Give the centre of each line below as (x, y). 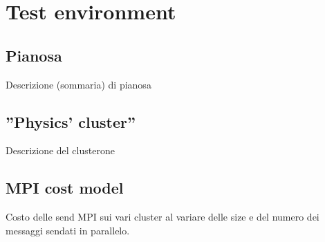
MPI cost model (65, 188)
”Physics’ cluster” (71, 121)
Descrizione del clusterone (60, 150)
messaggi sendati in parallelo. (68, 230)
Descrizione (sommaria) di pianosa (78, 84)
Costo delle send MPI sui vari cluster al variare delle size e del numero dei (162, 217)
